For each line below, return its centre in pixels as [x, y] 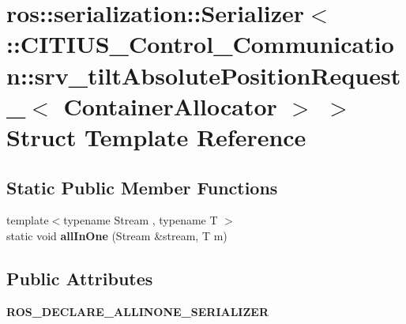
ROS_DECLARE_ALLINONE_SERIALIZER [137, 311]
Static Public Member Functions [142, 187]
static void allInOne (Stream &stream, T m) [117, 235]
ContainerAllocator [170, 105]
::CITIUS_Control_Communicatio [200, 44]
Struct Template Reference [156, 136]
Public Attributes [80, 278]
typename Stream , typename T [141, 220]
